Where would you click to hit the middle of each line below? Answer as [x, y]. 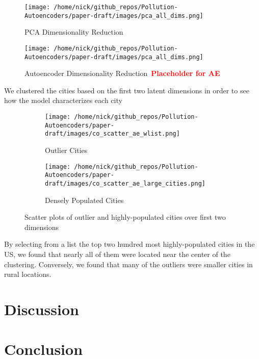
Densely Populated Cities [84, 200]
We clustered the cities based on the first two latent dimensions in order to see [127, 90]
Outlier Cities [66, 150]
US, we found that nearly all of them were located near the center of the [117, 254]
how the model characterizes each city [63, 100]
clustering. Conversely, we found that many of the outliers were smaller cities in [128, 264]
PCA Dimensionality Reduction [74, 32]
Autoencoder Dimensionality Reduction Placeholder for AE [122, 73]
